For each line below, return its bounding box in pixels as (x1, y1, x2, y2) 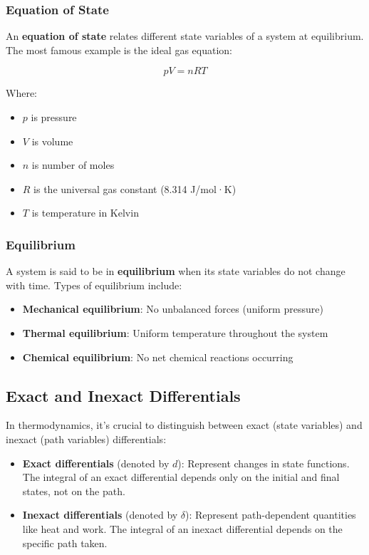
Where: (6, 85, 37, 100)
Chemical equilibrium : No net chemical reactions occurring (22, 349, 293, 364)
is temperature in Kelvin (31, 205, 139, 220)
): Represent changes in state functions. (177, 455, 350, 470)
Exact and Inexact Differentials (6, 384, 241, 406)
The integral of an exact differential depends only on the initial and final (22, 470, 340, 484)
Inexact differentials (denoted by (22, 507, 178, 522)
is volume (31, 133, 73, 148)
